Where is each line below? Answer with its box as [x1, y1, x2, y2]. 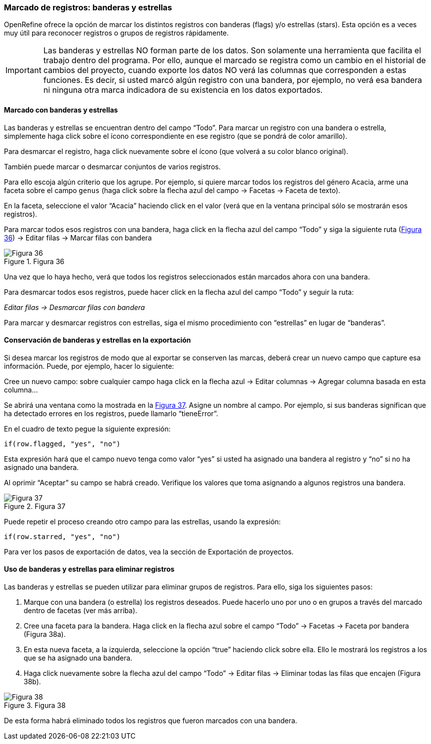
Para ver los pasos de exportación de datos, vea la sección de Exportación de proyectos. [4, 547, 294, 556]
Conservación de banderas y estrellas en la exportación [4, 336, 191, 345]
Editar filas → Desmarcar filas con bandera [4, 303, 145, 312]
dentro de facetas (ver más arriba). [24, 606, 137, 615]
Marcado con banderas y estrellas [4, 105, 118, 114]
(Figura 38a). [24, 630, 66, 639]
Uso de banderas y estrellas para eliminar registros [4, 565, 175, 574]
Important [5, 65, 41, 76]
